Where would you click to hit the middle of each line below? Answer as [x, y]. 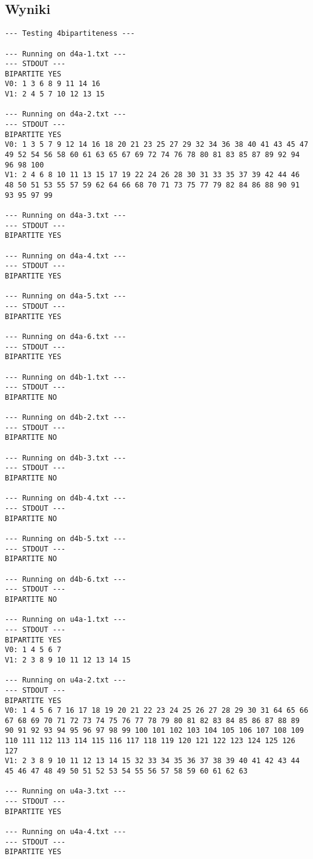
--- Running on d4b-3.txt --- [66, 458]
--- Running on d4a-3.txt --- [66, 216]
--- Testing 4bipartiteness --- [70, 34]
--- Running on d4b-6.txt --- [66, 579]
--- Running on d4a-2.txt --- [66, 114]
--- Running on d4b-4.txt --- [66, 498]
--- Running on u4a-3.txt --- [66, 791]
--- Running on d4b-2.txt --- [66, 418]
